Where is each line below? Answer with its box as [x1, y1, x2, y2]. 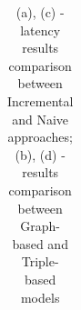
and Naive [12, 109, 69, 128]
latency [20, 20, 61, 39]
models [20, 287, 60, 306]
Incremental [7, 91, 74, 110]
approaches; [7, 127, 73, 146]
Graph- [20, 216, 61, 235]
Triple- [21, 252, 59, 271]
